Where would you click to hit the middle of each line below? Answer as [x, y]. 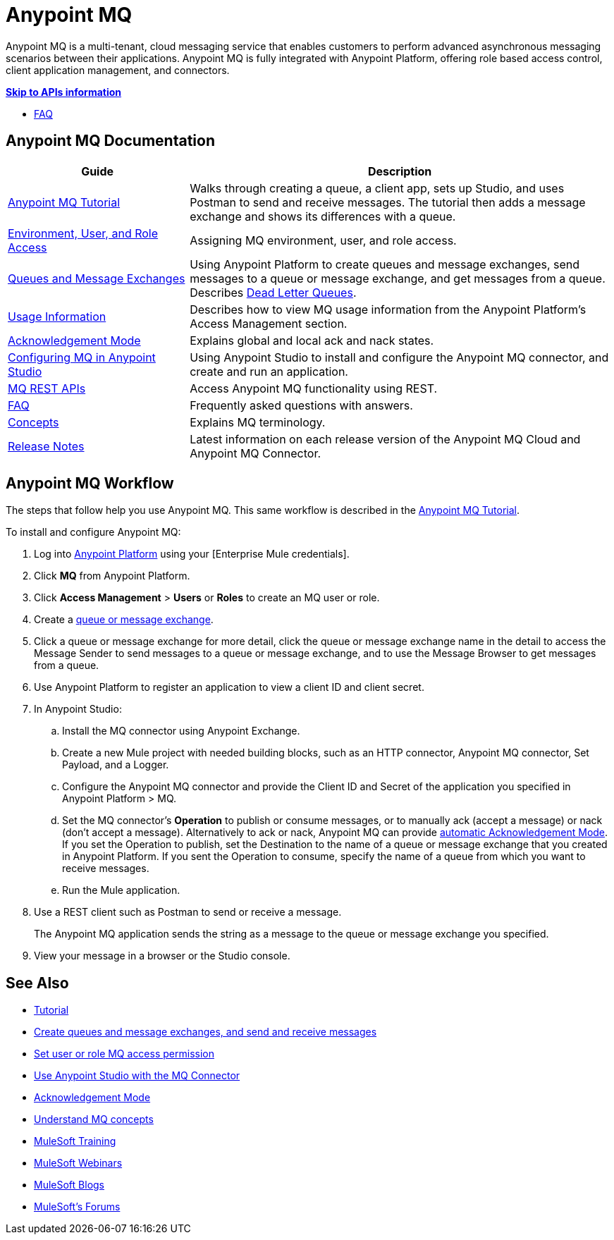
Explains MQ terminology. [258, 422]
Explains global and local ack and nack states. [312, 340]
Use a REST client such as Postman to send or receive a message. [188, 912]
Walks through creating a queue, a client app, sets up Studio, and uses [377, 188]
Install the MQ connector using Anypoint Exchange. [181, 731]
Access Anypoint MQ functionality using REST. [314, 388]
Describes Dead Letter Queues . [273, 292]
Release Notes [46, 446]
